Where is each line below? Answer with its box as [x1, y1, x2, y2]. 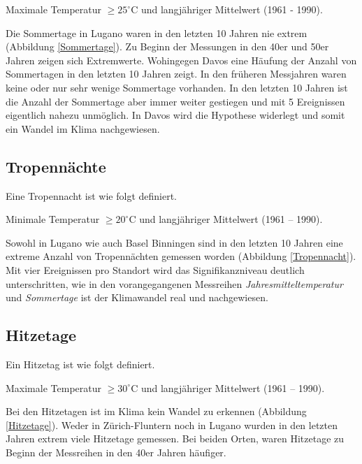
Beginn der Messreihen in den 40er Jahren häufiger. [6, 444, 226, 459]
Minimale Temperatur [6, 212, 100, 226]
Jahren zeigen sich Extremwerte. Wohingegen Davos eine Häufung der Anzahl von [6, 52, 357, 67]
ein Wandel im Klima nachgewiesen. [6, 121, 160, 136]
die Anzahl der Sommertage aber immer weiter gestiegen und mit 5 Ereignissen [6, 94, 345, 108]
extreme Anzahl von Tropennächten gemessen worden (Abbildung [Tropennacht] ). [6, 249, 356, 263]
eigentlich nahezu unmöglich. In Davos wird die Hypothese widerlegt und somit [6, 108, 345, 122]
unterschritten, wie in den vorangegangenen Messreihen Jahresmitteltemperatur [6, 276, 343, 291]
